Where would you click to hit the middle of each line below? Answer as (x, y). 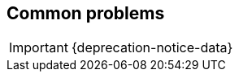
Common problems (86, 13)
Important (39, 48)
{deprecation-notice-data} (152, 48)
